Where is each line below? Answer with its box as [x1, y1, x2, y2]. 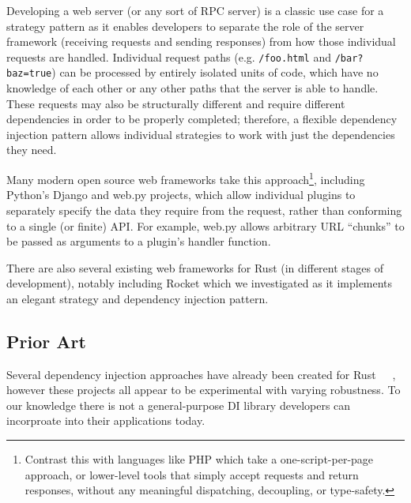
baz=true [6, 68, 52, 80]
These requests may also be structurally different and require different [6, 95, 345, 111]
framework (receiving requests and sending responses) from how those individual [6, 33, 396, 50]
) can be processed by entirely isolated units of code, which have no [51, 64, 379, 81]
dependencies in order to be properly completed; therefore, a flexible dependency [6, 111, 398, 127]
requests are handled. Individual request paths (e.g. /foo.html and [6, 48, 332, 65]
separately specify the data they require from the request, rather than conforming [6, 201, 402, 218]
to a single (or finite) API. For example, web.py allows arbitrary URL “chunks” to [6, 217, 405, 234]
